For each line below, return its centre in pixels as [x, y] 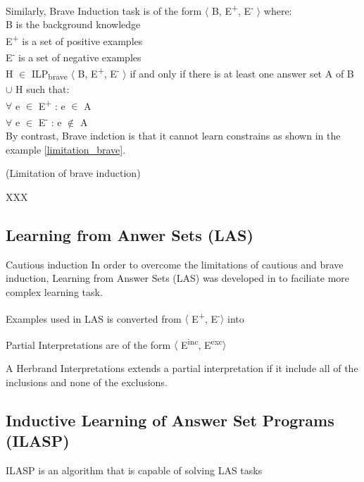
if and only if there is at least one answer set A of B [242, 73]
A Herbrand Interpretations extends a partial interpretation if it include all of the [182, 368]
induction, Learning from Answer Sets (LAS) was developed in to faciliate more [178, 278]
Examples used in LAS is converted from [94, 318]
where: [278, 10]
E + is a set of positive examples [74, 39]
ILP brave [49, 74]
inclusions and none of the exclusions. [87, 382]
